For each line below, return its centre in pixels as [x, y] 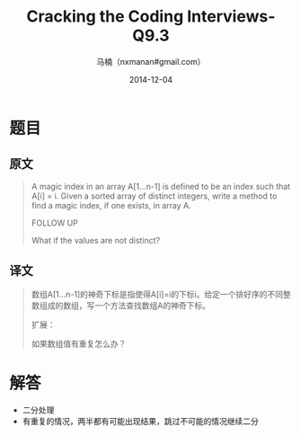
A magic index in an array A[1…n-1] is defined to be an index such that [161, 186]
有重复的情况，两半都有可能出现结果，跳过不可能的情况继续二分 [140, 421]
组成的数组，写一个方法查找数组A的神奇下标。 [125, 305]
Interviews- [231, 17]
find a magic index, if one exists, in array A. [111, 205]
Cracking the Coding [105, 17]
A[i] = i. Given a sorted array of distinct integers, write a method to [154, 196]
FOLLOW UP [54, 223]
